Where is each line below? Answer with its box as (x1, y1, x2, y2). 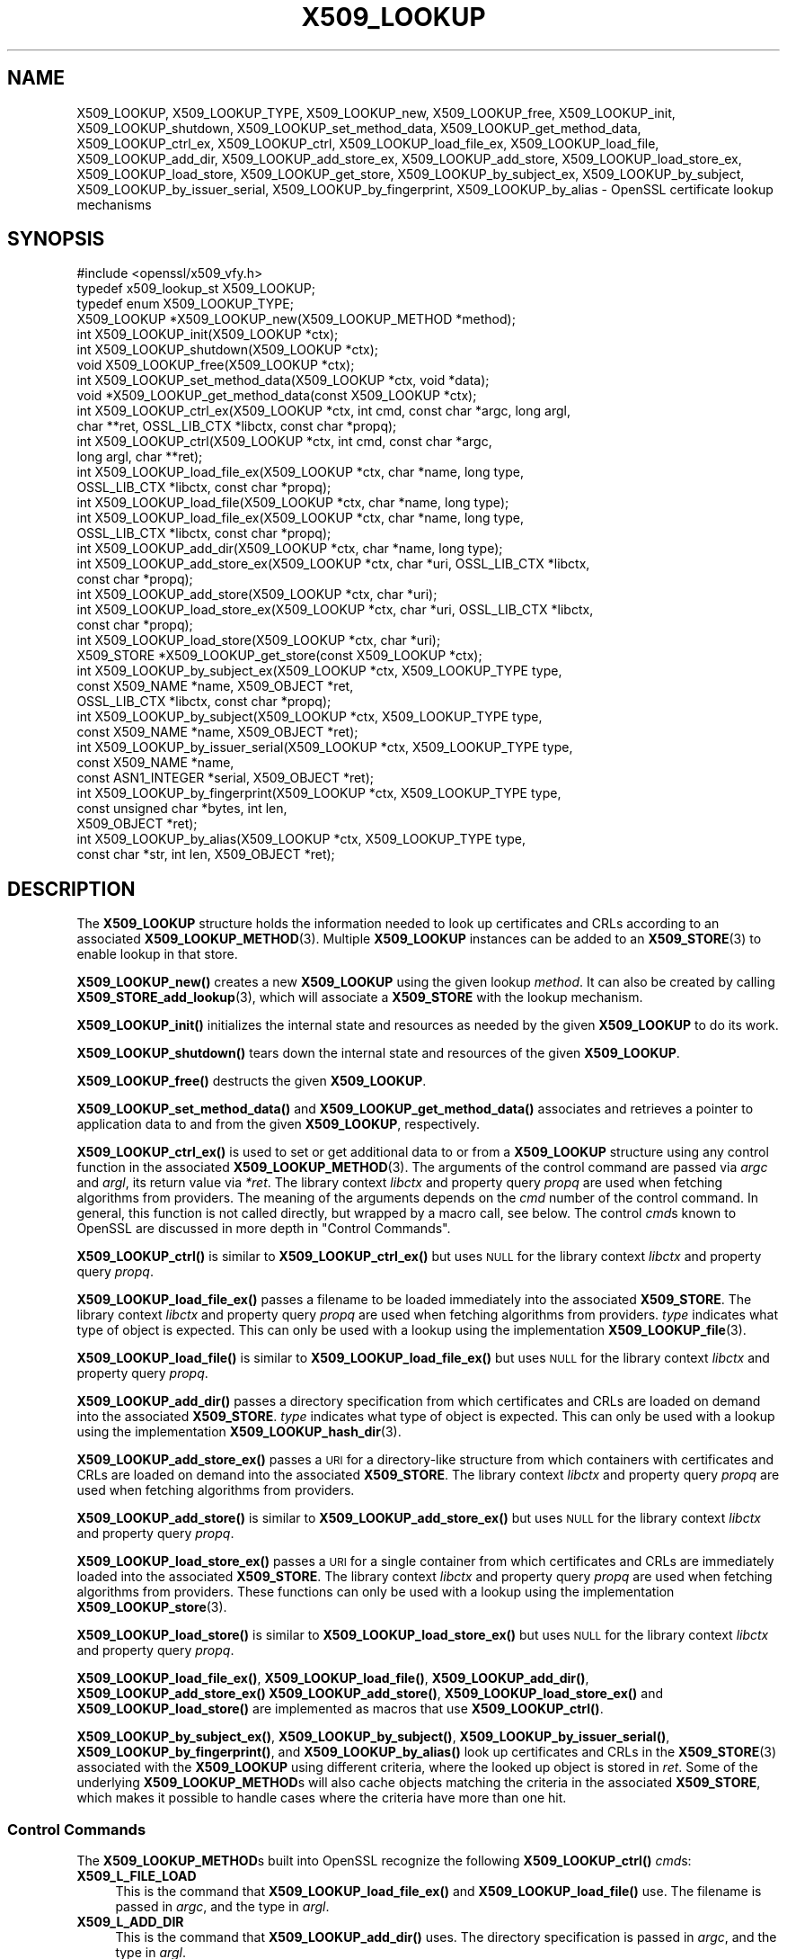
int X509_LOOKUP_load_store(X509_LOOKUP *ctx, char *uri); (76, 632, 441, 649)
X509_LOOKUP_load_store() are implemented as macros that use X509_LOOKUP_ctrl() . (76, 1701, 604, 1717)
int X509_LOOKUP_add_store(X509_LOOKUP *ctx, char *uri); (76, 586, 438, 603)
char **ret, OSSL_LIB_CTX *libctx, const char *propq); (76, 418, 397, 434)
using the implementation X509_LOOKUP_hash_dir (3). (76, 1424, 402, 1440)
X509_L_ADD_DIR (76, 1914, 184, 1930)
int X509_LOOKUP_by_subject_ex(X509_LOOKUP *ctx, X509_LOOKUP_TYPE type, (76, 663, 562, 679)
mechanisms (76, 196, 152, 212)
